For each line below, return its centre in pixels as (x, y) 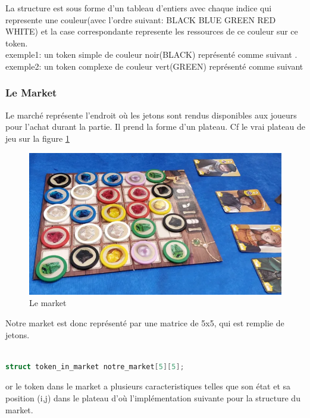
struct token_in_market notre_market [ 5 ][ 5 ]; (95, 366)
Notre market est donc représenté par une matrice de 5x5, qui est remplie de (145, 323)
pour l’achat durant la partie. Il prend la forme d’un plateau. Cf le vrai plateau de (155, 127)
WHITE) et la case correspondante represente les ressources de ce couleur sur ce (152, 31)
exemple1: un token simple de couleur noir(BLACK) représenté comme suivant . (151, 54)
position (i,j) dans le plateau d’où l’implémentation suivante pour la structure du (153, 398)
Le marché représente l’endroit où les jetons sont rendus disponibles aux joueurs (151, 115)
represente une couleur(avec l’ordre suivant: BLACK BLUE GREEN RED (141, 19)
